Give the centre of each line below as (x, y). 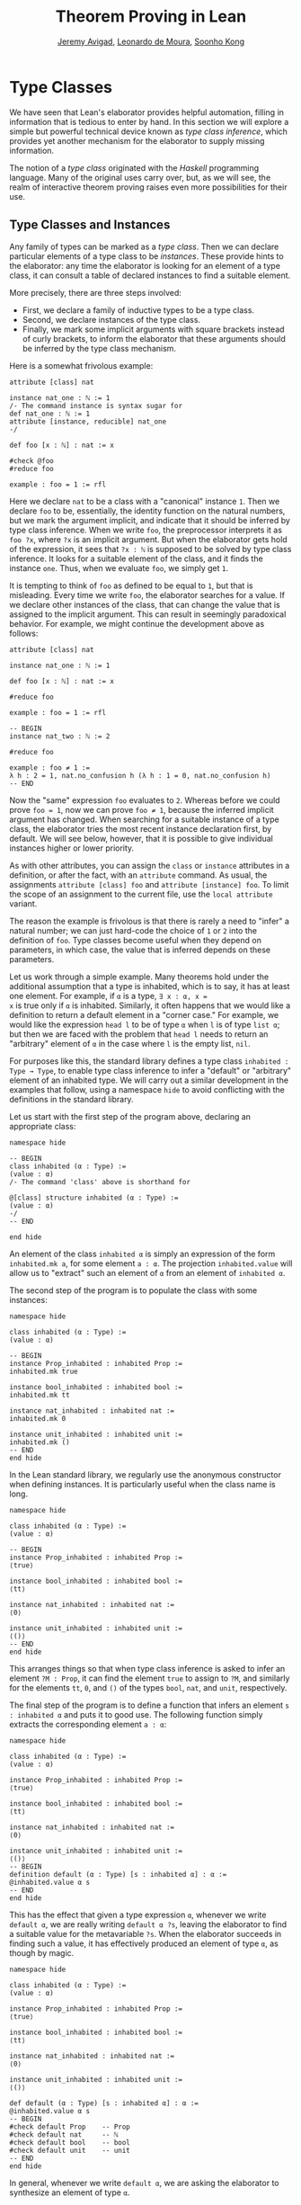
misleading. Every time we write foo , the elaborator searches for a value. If (147, 594)
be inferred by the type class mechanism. (99, 348)
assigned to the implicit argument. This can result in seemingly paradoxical (148, 614)
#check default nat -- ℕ (64, 2134)
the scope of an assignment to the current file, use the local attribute (141, 894)
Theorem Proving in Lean (151, 17)
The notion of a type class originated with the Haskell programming (134, 167)
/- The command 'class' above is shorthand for (100, 1182)
